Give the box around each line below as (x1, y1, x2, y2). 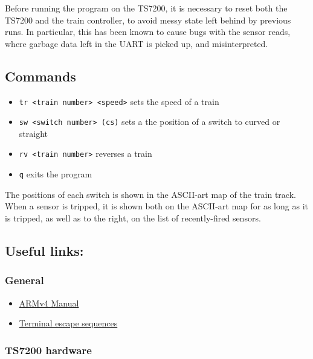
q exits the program (19, 168, 92, 180)
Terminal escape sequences (19, 317, 118, 329)
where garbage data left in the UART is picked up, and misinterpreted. (5, 37, 268, 49)
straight (19, 127, 48, 139)
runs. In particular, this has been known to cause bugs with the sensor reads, (5, 25, 291, 38)
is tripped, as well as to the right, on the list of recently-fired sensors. (5, 211, 261, 224)
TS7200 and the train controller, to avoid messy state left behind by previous (5, 13, 291, 26)
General (5, 273, 44, 288)
